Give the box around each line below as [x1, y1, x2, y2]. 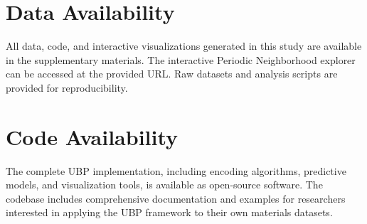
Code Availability [6, 122, 179, 151]
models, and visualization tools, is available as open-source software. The [6, 177, 323, 192]
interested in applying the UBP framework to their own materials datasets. [6, 205, 333, 220]
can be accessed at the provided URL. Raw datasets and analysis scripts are [6, 66, 338, 81]
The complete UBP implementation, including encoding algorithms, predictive [6, 163, 346, 178]
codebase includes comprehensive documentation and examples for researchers [6, 191, 346, 206]
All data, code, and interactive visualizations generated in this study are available [6, 38, 362, 53]
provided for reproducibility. [6, 80, 128, 95]
